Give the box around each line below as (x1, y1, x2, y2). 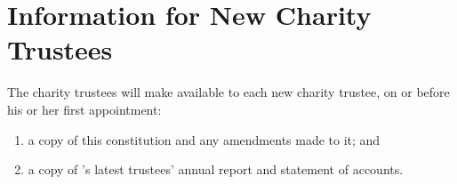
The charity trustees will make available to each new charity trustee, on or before (7, 83, 450, 101)
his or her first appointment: (7, 100, 162, 118)
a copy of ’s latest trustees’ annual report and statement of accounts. (28, 160, 404, 179)
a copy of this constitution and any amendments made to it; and (28, 130, 381, 148)
